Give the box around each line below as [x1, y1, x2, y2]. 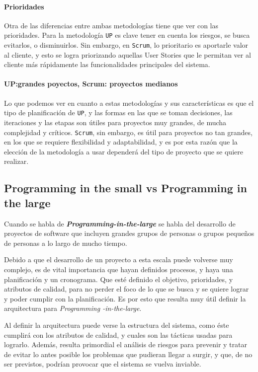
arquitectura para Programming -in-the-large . [4, 303, 142, 313]
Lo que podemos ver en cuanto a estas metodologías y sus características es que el [4, 97, 254, 108]
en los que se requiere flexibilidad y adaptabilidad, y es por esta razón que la [4, 137, 238, 147]
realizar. [4, 156, 29, 166]
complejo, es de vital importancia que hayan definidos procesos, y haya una [4, 264, 233, 274]
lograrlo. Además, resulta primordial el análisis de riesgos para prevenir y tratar [4, 339, 247, 350]
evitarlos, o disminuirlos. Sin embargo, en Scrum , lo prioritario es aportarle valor [4, 40, 249, 50]
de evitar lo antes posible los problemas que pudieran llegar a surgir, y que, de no [4, 349, 253, 359]
